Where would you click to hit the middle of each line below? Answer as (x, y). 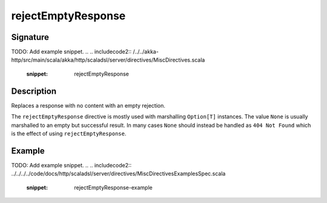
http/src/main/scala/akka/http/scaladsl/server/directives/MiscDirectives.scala (108, 60)
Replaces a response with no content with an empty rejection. (88, 105)
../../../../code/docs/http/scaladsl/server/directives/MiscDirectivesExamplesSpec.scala (118, 174)
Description (34, 91)
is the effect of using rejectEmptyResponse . (69, 134)
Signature (30, 37)
